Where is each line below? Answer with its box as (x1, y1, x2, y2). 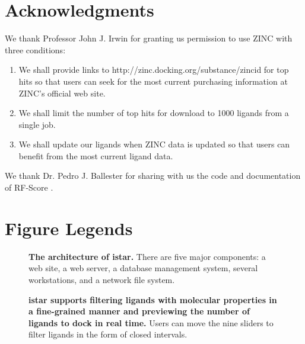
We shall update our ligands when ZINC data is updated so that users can (18, 138, 290, 150)
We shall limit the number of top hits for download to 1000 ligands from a (18, 107, 289, 119)
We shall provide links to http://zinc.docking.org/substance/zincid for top (18, 63, 289, 76)
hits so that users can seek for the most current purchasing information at (18, 75, 288, 87)
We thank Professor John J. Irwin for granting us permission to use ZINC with (5, 32, 293, 44)
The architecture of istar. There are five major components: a (28, 250, 266, 262)
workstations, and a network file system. (28, 273, 175, 285)
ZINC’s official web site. (18, 86, 106, 99)
